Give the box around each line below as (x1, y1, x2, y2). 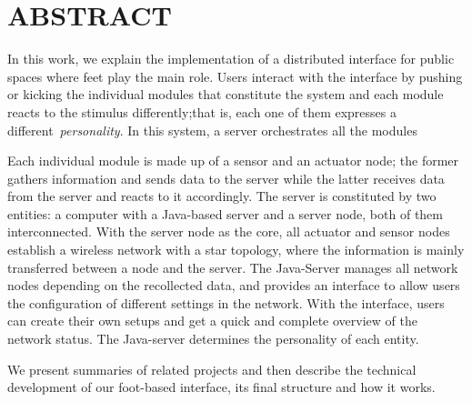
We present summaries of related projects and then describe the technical (7, 359, 417, 378)
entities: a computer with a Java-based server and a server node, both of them (7, 204, 443, 223)
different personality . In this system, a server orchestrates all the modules (7, 120, 417, 139)
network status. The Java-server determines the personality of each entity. (7, 329, 419, 348)
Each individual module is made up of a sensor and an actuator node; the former (7, 151, 459, 170)
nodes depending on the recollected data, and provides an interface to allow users (7, 276, 460, 295)
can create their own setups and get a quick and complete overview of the (7, 311, 417, 330)
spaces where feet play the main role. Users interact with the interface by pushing (7, 66, 463, 85)
